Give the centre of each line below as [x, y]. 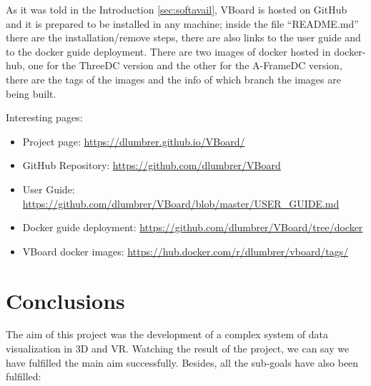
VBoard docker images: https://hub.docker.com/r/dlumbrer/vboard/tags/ [185, 251]
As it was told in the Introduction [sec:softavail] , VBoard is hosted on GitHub [177, 9]
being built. [31, 93]
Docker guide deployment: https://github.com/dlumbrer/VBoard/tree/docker [193, 227]
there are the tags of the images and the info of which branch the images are [173, 79]
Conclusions [65, 300]
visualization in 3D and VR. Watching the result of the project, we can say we [178, 349]
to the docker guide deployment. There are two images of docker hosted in [168, 51]
